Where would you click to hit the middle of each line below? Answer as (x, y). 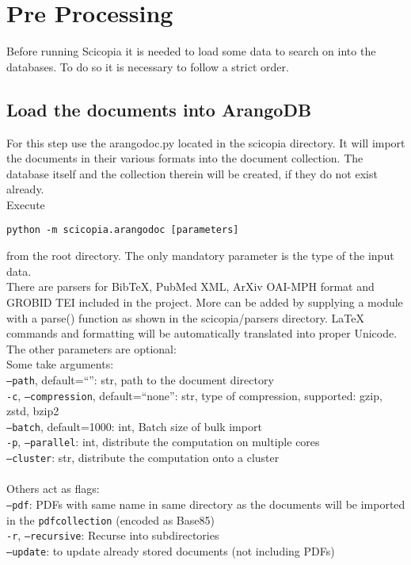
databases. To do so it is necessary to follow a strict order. (148, 66)
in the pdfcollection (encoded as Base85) (110, 519)
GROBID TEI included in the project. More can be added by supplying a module (205, 302)
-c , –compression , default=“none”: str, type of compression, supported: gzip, (194, 395)
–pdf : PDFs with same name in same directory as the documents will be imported (206, 504)
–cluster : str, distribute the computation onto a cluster (143, 458)
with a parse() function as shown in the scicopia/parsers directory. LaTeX (185, 317)
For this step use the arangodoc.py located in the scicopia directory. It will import (206, 142)
